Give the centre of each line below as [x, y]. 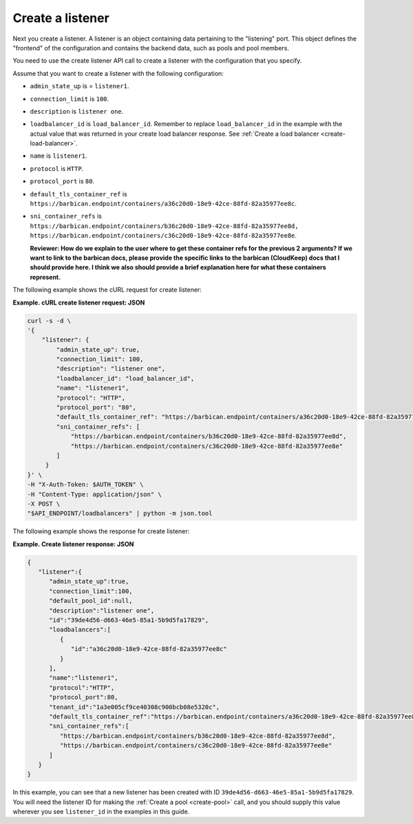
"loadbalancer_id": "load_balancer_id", [125, 378]
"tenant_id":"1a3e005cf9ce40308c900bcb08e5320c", [135, 707]
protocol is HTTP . [57, 168]
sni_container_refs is [66, 216]
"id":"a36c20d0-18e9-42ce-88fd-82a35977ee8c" [149, 649]
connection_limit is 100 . [70, 99]
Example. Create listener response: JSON [73, 544]
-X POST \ [44, 504]
